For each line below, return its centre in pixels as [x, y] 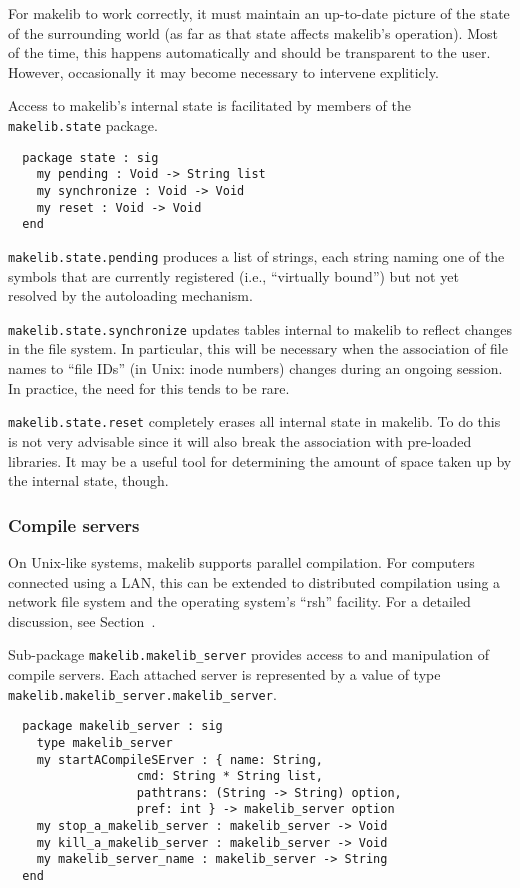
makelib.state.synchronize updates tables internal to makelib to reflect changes [260, 328]
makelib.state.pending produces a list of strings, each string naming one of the [256, 255]
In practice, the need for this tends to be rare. [149, 387]
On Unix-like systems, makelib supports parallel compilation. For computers [241, 561]
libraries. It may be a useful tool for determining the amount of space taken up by [260, 460]
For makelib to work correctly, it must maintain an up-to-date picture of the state [259, 13]
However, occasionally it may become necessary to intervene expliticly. [223, 71]
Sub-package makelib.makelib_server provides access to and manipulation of [248, 654]
